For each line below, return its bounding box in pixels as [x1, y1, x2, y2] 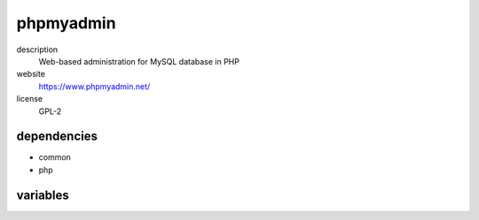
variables [16, 187, 70, 202]
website [16, 69, 46, 80]
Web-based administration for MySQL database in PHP [38, 56, 239, 66]
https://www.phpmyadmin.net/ [38, 80, 151, 92]
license [16, 94, 43, 104]
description [16, 44, 59, 55]
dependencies [16, 129, 98, 144]
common [38, 152, 71, 163]
